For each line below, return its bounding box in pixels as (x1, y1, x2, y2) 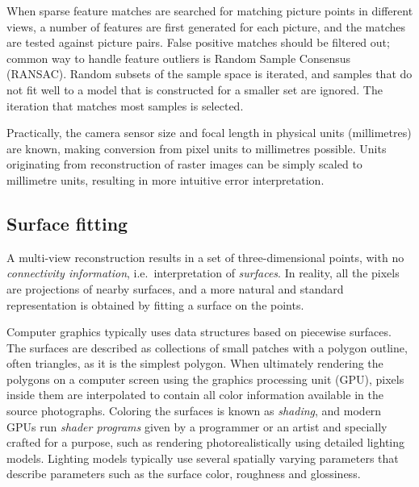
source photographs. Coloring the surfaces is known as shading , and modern (6, 402, 382, 419)
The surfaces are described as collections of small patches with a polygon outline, (6, 339, 408, 356)
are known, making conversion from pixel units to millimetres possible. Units (6, 139, 387, 156)
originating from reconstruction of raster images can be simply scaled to (6, 156, 362, 173)
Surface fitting (6, 210, 128, 235)
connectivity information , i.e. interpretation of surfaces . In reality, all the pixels (6, 264, 400, 281)
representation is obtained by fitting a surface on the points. (6, 296, 304, 313)
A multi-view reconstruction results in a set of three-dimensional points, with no (6, 248, 404, 265)
